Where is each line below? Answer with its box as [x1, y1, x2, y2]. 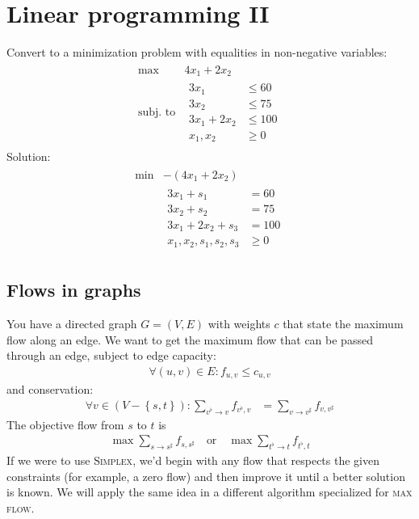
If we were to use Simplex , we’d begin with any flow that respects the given [6, 452, 379, 469]
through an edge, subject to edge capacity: [6, 347, 216, 364]
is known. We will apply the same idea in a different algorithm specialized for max [6, 483, 413, 500]
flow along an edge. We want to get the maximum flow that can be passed [6, 331, 373, 348]
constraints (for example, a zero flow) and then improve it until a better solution [6, 467, 405, 484]
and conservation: [6, 381, 94, 398]
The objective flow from [6, 416, 124, 432]
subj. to [137, 106, 176, 118]
